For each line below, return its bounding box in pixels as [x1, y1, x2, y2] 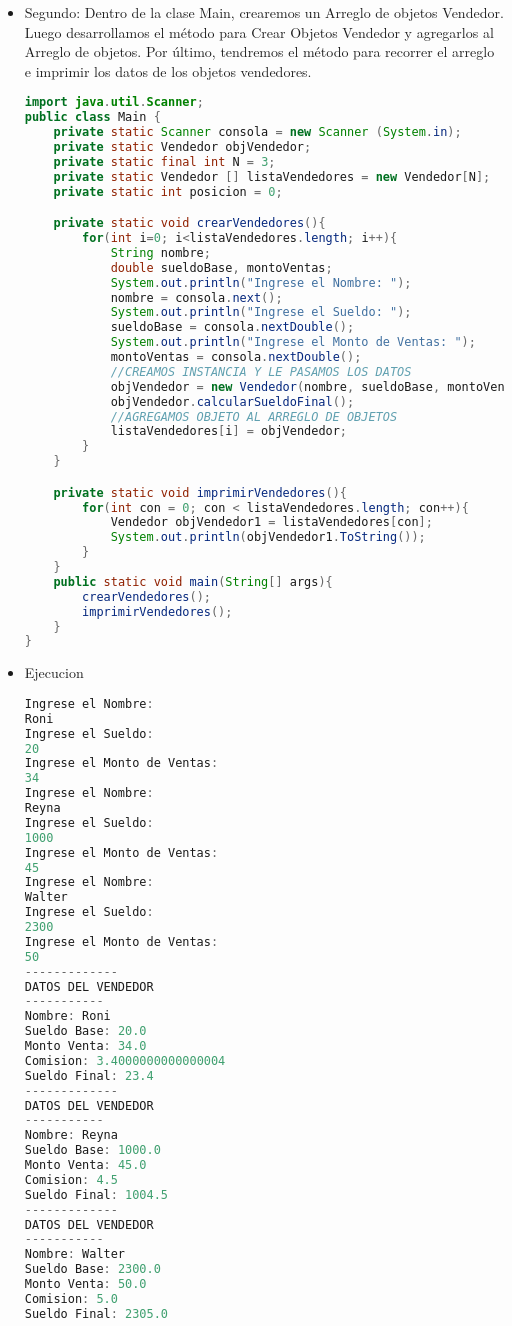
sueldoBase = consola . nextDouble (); [110, 320, 355, 335]
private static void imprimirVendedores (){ [53, 485, 348, 500]
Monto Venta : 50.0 [24, 1277, 147, 1292]
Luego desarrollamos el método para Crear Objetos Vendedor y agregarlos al [24, 21, 494, 42]
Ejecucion [24, 662, 84, 683]
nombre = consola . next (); [110, 290, 283, 305]
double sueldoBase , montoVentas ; [110, 260, 333, 275]
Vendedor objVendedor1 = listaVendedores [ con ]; [110, 515, 433, 530]
